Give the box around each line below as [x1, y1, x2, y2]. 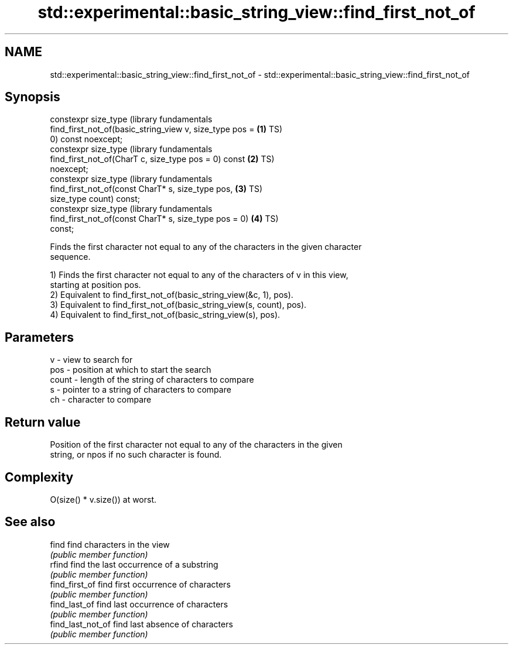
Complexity [5, 469, 74, 485]
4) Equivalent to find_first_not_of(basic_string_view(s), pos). [50, 310, 281, 320]
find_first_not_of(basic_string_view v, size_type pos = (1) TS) [50, 124, 283, 135]
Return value [5, 414, 81, 430]
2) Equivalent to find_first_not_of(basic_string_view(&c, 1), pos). [50, 290, 293, 300]
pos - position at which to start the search [50, 365, 211, 375]
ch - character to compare [50, 394, 152, 405]
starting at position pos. [50, 280, 141, 290]
